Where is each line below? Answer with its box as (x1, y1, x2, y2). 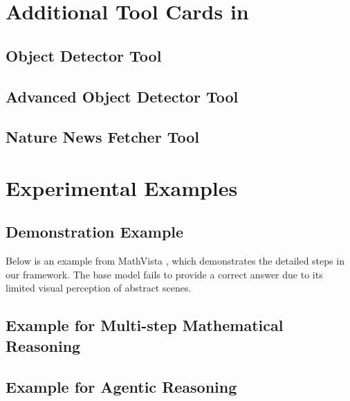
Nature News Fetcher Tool (6, 126, 199, 148)
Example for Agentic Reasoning (6, 375, 237, 397)
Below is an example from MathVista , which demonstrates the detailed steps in (6, 253, 344, 268)
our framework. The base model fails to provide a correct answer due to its (6, 267, 323, 281)
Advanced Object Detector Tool (6, 85, 239, 107)
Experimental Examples (6, 173, 238, 202)
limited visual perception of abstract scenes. (6, 280, 192, 295)
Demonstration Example (6, 221, 184, 242)
